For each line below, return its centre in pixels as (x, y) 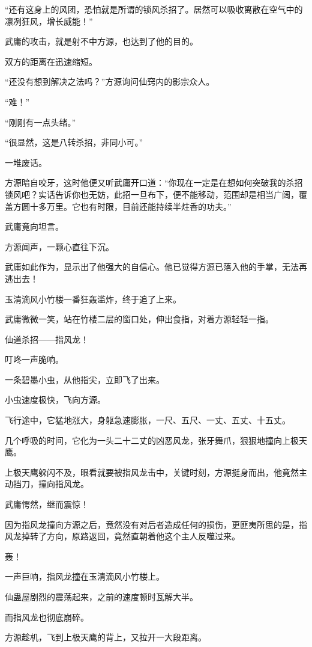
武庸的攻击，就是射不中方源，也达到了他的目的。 (101, 41)
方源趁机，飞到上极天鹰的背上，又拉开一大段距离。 (106, 637)
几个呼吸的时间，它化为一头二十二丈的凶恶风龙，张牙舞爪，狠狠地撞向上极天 (156, 440)
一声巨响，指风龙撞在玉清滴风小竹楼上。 (85, 576)
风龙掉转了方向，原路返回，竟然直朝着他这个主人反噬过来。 (122, 536)
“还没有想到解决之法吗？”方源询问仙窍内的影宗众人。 (110, 81)
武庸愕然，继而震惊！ (47, 504)
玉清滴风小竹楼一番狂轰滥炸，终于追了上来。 (93, 299)
